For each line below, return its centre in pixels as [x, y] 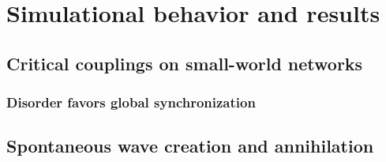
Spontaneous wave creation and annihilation [190, 146]
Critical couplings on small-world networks [185, 63]
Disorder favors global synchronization [131, 102]
